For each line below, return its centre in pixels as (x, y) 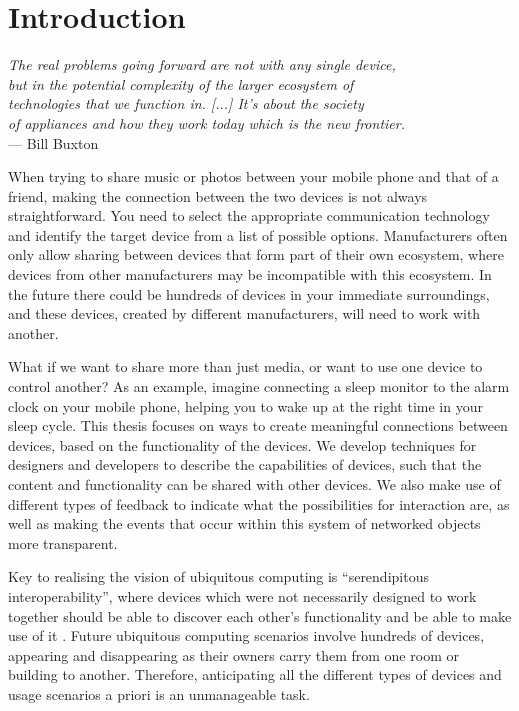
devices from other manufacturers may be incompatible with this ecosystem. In (250, 274)
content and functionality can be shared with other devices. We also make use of (254, 484)
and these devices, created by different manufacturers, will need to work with (244, 313)
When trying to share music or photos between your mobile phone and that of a (253, 176)
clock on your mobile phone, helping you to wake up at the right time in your (245, 405)
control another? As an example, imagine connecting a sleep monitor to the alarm (259, 386)
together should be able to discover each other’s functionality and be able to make (260, 615)
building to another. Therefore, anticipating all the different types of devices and (255, 674)
